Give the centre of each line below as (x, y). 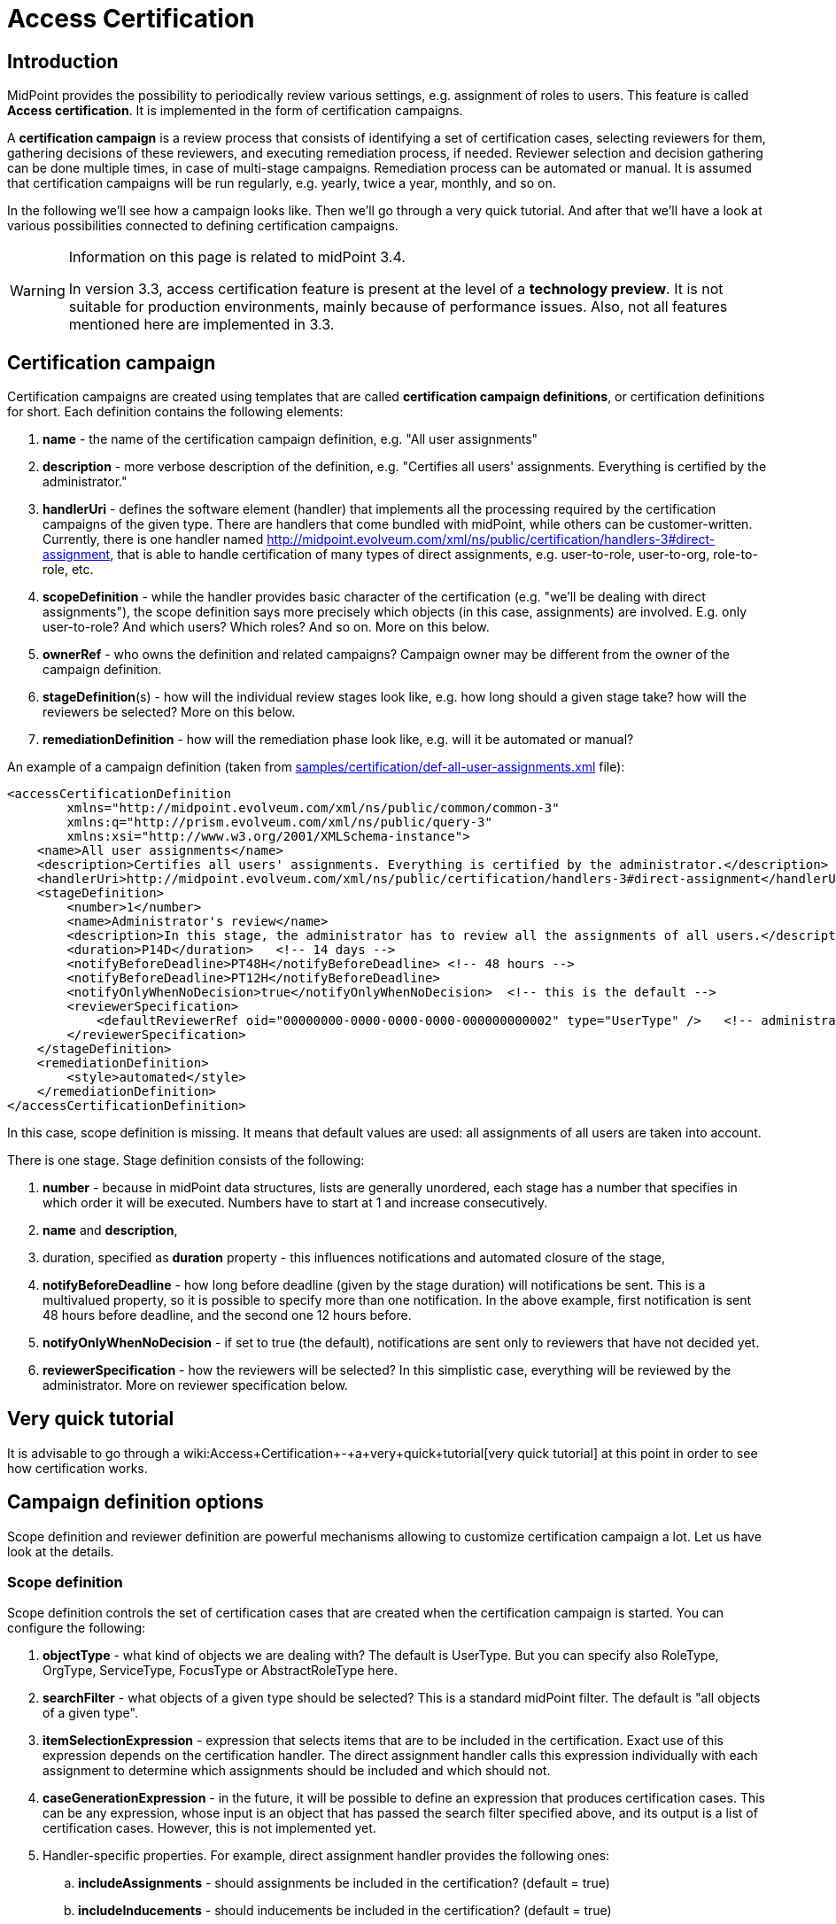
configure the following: (77, 1628)
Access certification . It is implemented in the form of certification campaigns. (235, 111)
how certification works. (77, 1468)
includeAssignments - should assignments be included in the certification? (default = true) (344, 1883)
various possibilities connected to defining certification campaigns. (203, 226)
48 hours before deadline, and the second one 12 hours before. (227, 1315)
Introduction (63, 61)
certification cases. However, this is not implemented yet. (209, 1828)
